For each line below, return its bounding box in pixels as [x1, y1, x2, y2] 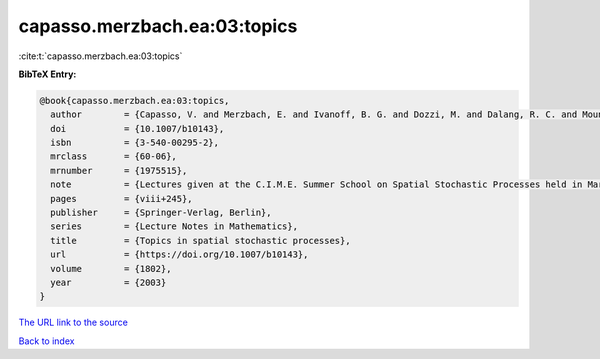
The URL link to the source [18, 316, 129, 329]
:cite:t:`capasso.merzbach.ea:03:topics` [18, 50, 183, 62]
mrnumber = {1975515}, [50, 165, 188, 176]
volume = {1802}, [50, 263, 172, 274]
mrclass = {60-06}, [50, 151, 177, 162]
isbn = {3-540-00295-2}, [50, 137, 220, 149]
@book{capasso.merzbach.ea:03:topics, [39, 95, 230, 106]
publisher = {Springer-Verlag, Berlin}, [50, 207, 272, 219]
